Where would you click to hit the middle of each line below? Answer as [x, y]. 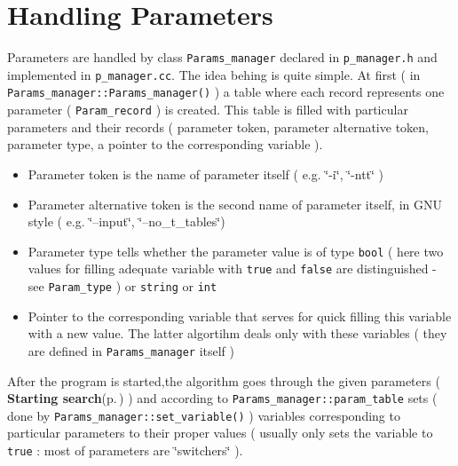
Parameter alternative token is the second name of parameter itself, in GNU [235, 204]
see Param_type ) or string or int [122, 286]
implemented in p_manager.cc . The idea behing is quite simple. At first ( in [214, 74]
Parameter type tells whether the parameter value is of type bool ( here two [236, 251]
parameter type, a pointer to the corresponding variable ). [165, 144]
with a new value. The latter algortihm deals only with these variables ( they [237, 333]
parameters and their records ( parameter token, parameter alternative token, [218, 126]
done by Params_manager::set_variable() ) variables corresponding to [204, 415]
